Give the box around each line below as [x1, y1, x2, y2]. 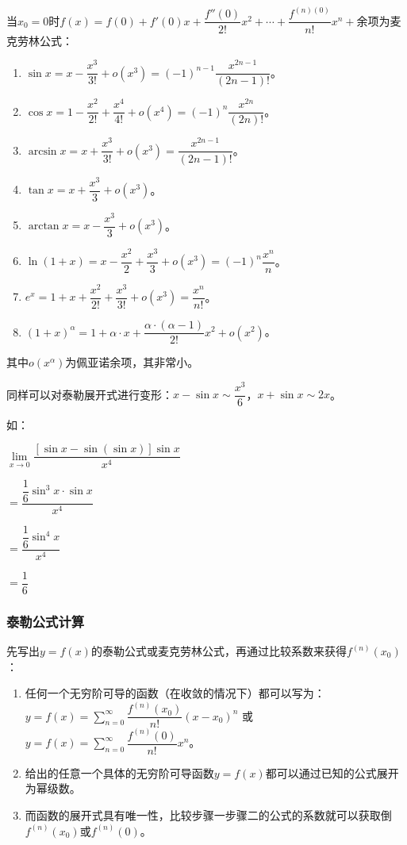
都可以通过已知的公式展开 [265, 764, 399, 781]
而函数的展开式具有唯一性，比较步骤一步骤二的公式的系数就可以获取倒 [25, 806, 392, 823]
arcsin [28, 145, 57, 157]
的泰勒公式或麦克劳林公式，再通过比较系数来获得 [90, 643, 347, 659]
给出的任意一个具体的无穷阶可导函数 [25, 764, 214, 781]
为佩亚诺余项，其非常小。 [65, 354, 199, 371]
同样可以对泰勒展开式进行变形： [6, 386, 173, 402]
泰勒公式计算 [6, 611, 85, 631]
